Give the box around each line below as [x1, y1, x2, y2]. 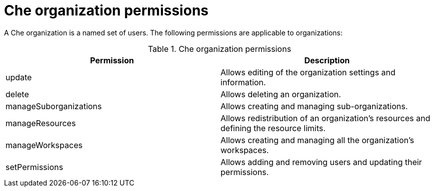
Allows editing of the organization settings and [221, 67, 396, 77]
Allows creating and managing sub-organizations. [221, 101, 408, 111]
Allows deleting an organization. [221, 89, 341, 99]
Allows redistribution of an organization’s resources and [221, 113, 430, 123]
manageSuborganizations [6, 101, 102, 111]
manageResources [6, 118, 76, 128]
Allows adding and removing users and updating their [221, 157, 422, 167]
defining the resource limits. [221, 123, 326, 133]
